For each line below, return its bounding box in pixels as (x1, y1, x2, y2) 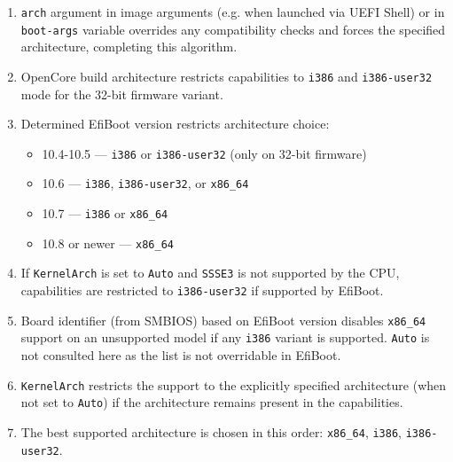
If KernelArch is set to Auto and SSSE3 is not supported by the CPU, (20, 263, 400, 282)
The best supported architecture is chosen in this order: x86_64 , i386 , (20, 422, 402, 441)
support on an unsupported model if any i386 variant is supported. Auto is (20, 328, 430, 347)
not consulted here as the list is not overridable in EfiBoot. (20, 346, 341, 364)
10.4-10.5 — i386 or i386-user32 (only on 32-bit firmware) (42, 144, 367, 162)
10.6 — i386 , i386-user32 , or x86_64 (42, 174, 249, 192)
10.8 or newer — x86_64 (42, 233, 174, 252)
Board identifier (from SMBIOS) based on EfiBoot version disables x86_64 (20, 310, 426, 329)
